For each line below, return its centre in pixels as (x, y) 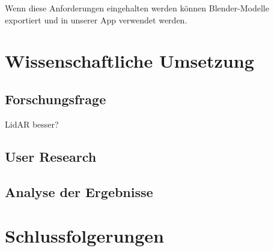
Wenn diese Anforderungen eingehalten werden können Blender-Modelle (137, 8)
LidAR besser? (32, 124)
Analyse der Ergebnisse (79, 191)
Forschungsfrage (56, 99)
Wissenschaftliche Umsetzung (129, 61)
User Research (51, 156)
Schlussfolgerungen (84, 236)
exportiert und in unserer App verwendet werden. (96, 19)
